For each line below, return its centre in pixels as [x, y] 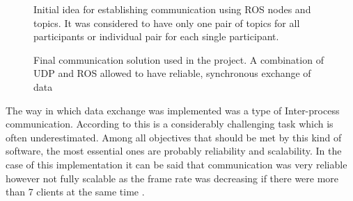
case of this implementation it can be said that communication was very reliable [176, 164]
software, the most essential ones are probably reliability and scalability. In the [174, 151]
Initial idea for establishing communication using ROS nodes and [172, 9]
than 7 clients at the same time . [75, 192]
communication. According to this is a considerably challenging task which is [170, 124]
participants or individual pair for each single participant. [156, 36]
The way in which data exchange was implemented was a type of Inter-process [173, 110]
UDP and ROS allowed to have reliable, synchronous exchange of [172, 73]
